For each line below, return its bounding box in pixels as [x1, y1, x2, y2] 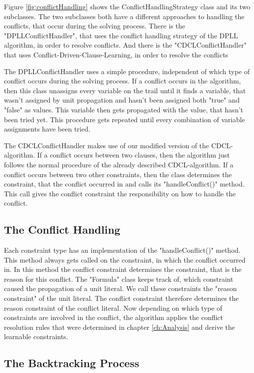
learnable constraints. [4, 331, 68, 342]
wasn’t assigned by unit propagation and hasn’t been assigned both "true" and [4, 95, 240, 105]
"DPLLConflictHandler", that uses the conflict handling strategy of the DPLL [4, 30, 238, 40]
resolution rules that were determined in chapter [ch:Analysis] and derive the [4, 321, 235, 332]
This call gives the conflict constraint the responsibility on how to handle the [4, 188, 236, 198]
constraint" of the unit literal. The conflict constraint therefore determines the [4, 293, 239, 303]
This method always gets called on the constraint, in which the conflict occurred [4, 254, 246, 265]
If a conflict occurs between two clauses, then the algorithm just [37, 150, 230, 160]
